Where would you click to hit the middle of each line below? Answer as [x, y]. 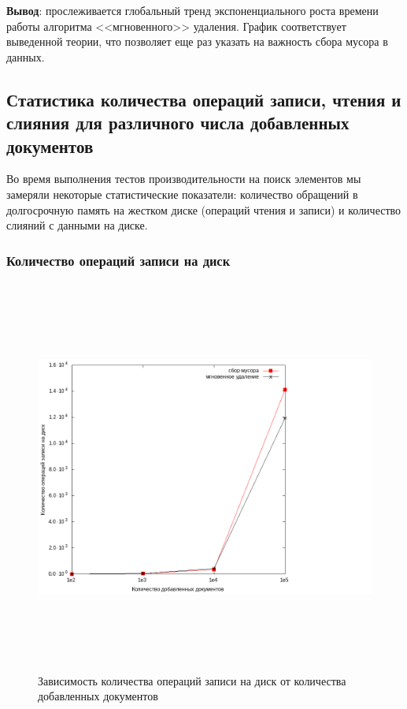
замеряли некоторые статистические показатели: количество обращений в [182, 194]
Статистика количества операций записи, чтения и [204, 99]
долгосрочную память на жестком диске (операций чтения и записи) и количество [204, 209]
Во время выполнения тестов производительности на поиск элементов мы [184, 179]
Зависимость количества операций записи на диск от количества [192, 680]
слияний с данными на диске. [77, 225]
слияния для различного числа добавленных [178, 123]
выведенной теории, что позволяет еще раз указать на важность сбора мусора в [197, 41]
